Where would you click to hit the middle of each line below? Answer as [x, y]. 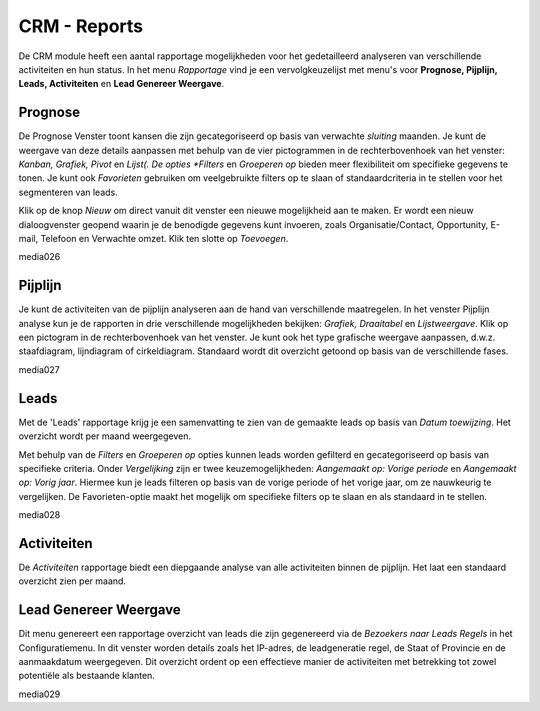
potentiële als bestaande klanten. [86, 676]
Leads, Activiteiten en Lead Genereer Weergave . [121, 84]
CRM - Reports [81, 26]
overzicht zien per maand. [72, 581]
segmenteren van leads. [68, 192]
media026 [39, 257]
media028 [39, 515]
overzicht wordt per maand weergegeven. [105, 436]
